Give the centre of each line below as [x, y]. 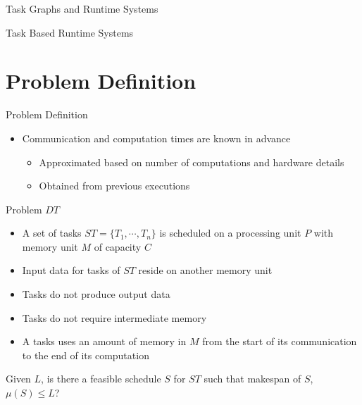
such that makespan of [252, 379]
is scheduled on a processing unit [230, 233]
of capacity [118, 246]
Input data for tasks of [71, 270]
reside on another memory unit [205, 270]
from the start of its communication [280, 341]
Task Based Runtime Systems [70, 32]
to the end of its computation [86, 355]
